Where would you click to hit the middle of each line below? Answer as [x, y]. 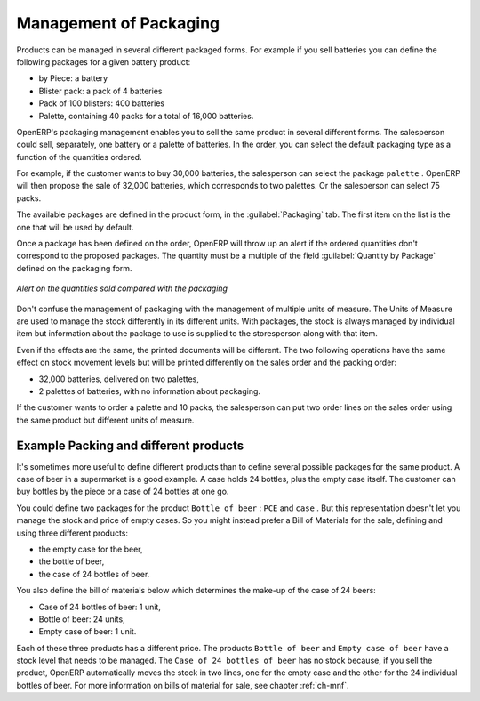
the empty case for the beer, [91, 549]
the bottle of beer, [72, 561]
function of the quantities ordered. [79, 157]
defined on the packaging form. [74, 268]
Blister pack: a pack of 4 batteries [100, 91]
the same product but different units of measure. [105, 420]
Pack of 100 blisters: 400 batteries [101, 103]
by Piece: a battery [73, 78]
